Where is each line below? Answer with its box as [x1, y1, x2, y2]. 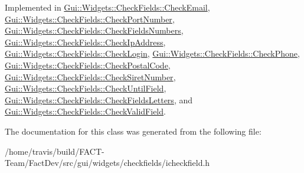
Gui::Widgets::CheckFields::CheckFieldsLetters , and [5, 93, 192, 106]
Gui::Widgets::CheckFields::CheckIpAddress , [5, 35, 166, 48]
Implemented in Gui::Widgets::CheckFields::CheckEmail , [5, 1, 210, 13]
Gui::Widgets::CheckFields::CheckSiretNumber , [5, 70, 176, 83]
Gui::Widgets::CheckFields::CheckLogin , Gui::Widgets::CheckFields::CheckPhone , [5, 47, 300, 60]
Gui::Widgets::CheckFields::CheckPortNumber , [5, 12, 175, 25]
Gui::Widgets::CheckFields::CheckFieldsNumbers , [5, 24, 184, 37]
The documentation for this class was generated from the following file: [5, 125, 261, 137]
